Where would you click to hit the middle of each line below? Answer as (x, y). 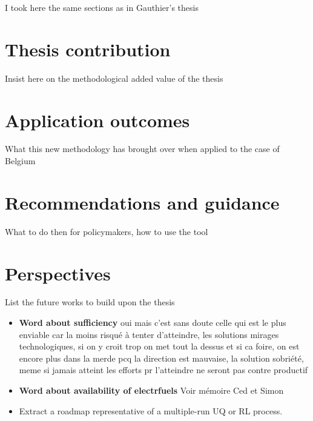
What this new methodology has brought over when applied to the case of (142, 149)
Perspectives (58, 273)
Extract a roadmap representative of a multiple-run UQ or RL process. (151, 410)
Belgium (20, 161)
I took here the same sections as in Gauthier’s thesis (102, 7)
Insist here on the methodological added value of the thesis (114, 78)
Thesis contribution (88, 49)
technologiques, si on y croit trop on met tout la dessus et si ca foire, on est (159, 346)
